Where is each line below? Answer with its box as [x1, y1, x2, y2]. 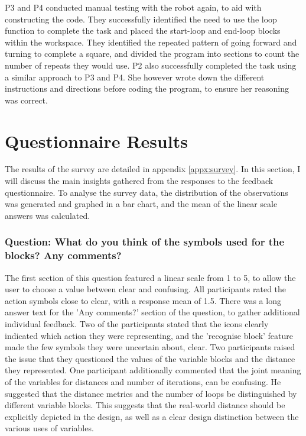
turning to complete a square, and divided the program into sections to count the [5, 47, 300, 60]
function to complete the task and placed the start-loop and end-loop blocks [5, 24, 281, 37]
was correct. [5, 93, 48, 106]
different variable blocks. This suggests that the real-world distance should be [5, 399, 285, 411]
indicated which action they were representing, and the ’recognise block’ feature [5, 329, 294, 341]
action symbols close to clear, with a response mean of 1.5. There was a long [5, 294, 281, 306]
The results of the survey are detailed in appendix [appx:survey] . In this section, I [5, 163, 301, 175]
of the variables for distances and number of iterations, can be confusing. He [5, 375, 281, 387]
